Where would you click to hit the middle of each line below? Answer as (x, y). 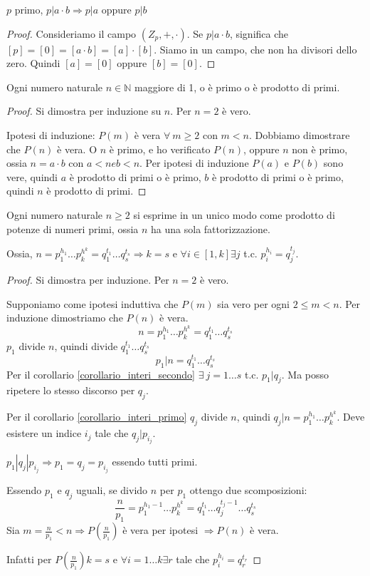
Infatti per (29, 559)
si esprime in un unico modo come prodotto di (234, 214)
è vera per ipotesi (160, 530)
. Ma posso (305, 374)
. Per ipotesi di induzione (194, 163)
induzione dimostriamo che (65, 318)
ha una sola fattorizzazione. (211, 228)
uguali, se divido (112, 489)
